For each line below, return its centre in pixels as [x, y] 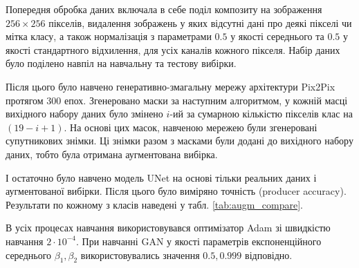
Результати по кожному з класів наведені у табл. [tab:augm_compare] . [154, 204]
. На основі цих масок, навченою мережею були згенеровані [191, 127]
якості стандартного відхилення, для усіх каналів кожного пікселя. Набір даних [173, 49]
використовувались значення [140, 255]
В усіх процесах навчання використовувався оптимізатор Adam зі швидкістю [168, 228]
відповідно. [269, 255]
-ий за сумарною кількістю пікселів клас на [261, 114]
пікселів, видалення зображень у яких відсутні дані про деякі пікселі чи [200, 22]
